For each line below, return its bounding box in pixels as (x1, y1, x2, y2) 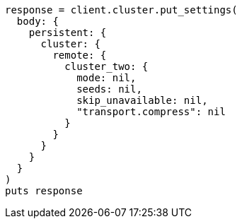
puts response (5, 185, 83, 196)
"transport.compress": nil (76, 106, 226, 117)
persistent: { (28, 27, 107, 38)
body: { (16, 16, 59, 27)
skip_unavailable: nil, (76, 95, 208, 106)
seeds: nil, (76, 83, 142, 95)
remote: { (52, 49, 107, 61)
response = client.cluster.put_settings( (5, 4, 238, 16)
